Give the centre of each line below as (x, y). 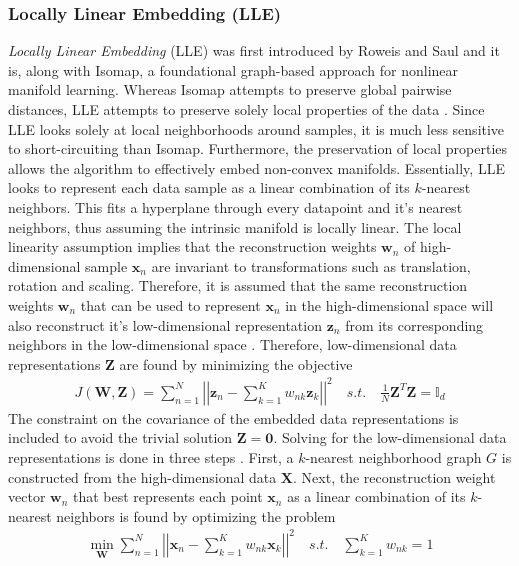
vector (27, 496)
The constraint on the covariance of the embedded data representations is (233, 417)
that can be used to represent (170, 304)
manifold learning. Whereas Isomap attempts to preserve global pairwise (230, 89)
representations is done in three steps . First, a (151, 457)
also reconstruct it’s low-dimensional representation (165, 324)
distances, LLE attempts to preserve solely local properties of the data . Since (246, 109)
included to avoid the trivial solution (120, 437)
